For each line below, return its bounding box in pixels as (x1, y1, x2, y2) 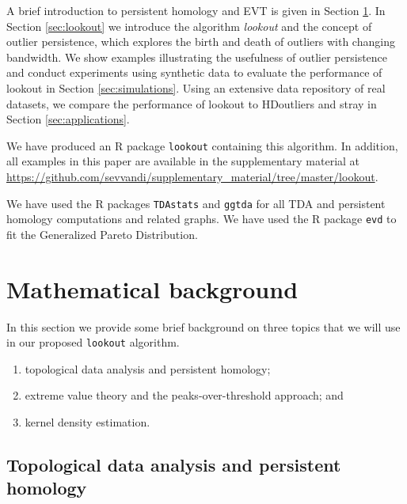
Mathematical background (6, 272, 299, 305)
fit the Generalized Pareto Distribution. (6, 225, 198, 242)
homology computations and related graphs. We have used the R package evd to (6, 210, 397, 227)
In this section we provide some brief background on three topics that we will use (6, 318, 401, 335)
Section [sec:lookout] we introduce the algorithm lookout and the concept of (6, 17, 372, 34)
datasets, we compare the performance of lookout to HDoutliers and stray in (6, 95, 377, 112)
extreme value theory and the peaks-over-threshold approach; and (25, 387, 344, 404)
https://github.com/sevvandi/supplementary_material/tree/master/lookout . (6, 169, 378, 184)
